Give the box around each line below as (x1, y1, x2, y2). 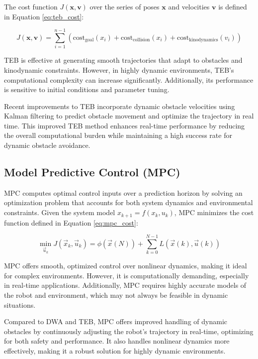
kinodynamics (189, 37, 218, 43)
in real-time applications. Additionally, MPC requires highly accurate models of (4, 280, 247, 290)
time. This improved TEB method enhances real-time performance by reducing (4, 120, 245, 130)
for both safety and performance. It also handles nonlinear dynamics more (4, 336, 230, 346)
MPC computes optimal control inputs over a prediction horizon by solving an (4, 187, 243, 198)
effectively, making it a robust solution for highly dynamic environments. (4, 345, 226, 356)
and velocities (168, 1, 210, 11)
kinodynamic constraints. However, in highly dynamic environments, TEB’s (4, 64, 234, 75)
